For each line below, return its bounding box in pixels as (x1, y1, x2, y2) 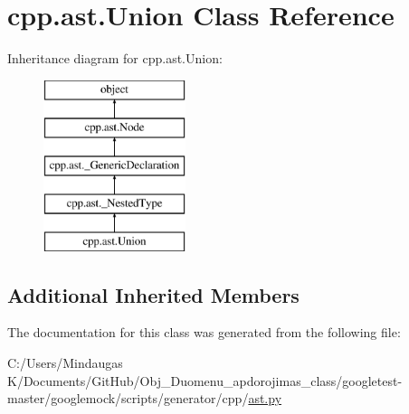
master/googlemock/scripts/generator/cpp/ (7, 389, 249, 408)
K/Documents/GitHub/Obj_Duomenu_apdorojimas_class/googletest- (7, 371, 403, 390)
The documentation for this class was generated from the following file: (7, 323, 401, 342)
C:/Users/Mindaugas (7, 353, 123, 372)
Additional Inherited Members (7, 280, 300, 308)
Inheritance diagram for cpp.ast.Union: (7, 49, 223, 68)
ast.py (248, 389, 282, 408)
